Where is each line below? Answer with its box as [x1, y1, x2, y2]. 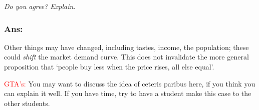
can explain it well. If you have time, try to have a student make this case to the [4, 88, 251, 98]
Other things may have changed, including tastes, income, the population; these [4, 41, 249, 52]
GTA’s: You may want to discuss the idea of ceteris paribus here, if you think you [4, 78, 255, 88]
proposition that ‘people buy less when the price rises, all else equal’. [4, 61, 214, 71]
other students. [4, 97, 50, 108]
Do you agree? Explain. [4, 1, 76, 11]
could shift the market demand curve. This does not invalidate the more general [4, 51, 249, 62]
